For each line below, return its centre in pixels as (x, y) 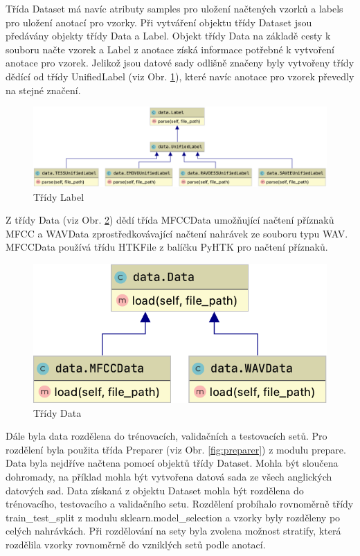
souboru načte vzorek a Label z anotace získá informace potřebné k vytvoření (170, 49)
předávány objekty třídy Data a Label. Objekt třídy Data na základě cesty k (168, 36)
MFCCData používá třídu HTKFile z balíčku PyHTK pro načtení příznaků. (167, 247)
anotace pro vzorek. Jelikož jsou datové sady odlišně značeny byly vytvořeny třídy (180, 63)
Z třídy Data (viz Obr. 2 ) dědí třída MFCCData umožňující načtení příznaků (170, 220)
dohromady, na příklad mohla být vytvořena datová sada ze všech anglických (169, 476)
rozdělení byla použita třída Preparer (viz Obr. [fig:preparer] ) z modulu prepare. (176, 449)
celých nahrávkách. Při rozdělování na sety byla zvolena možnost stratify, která (173, 531)
